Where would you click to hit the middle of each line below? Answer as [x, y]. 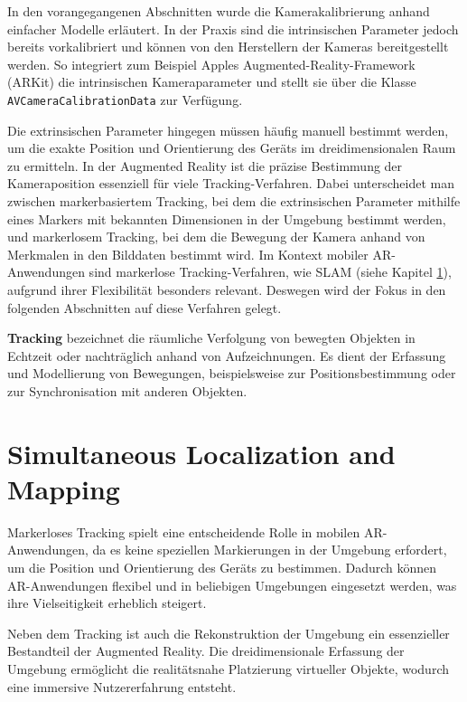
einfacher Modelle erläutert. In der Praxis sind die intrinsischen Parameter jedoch [233, 28]
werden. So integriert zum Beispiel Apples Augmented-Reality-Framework [211, 64]
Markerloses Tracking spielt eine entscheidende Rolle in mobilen [184, 531]
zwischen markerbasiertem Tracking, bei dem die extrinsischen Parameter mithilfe [234, 201]
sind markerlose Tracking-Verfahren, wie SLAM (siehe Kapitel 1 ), [270, 272]
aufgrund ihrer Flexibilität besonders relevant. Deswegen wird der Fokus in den [227, 289]
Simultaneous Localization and [201, 453]
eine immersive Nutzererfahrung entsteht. [122, 686]
